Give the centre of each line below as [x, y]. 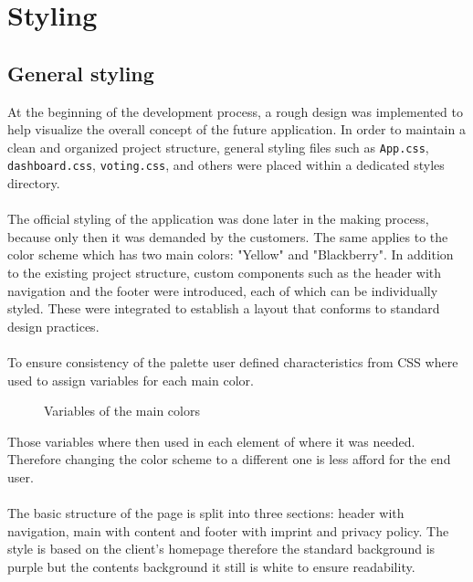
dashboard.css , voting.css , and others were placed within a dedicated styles [226, 165]
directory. [34, 183]
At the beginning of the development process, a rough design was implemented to [235, 111]
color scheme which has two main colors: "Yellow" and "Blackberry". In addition [231, 254]
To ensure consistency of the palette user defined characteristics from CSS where [233, 362]
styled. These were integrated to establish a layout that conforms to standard [224, 308]
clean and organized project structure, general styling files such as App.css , [218, 147]
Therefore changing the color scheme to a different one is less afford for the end [229, 459]
